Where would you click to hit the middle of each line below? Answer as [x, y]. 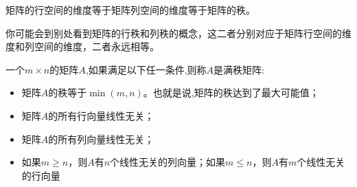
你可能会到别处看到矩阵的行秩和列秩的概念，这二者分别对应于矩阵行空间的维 [178, 33]
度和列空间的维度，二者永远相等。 [82, 46]
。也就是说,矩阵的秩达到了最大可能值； [231, 92]
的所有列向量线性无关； [101, 139]
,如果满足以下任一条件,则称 [146, 69]
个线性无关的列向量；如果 [168, 162]
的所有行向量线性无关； [101, 115]
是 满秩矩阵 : [239, 69]
